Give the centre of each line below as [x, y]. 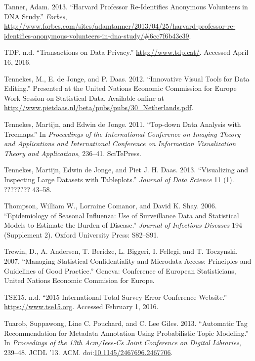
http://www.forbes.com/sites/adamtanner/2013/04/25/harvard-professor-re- [120, 26]
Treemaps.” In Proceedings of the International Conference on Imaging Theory [122, 134]
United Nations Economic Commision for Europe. [79, 280]
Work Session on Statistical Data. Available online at [84, 98]
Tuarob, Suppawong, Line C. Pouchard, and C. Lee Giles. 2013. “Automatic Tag [126, 323]
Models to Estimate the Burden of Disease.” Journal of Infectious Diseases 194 [123, 225]
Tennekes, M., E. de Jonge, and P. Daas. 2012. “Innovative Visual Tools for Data [127, 78]
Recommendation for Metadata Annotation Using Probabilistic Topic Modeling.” [126, 333]
